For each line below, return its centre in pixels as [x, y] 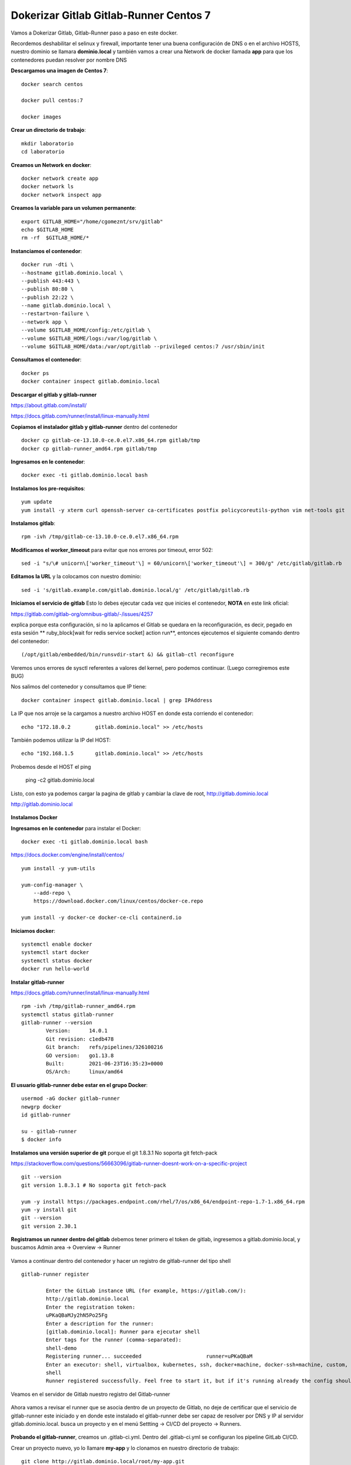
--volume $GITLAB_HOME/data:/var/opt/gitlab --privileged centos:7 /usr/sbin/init [143, 347]
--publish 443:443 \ [51, 281]
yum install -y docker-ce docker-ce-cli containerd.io [101, 918]
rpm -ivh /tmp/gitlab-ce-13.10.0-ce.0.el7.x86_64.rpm [100, 537]
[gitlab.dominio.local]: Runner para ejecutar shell [123, 1331]
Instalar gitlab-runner [37, 982]
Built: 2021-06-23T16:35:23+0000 [104, 1064]
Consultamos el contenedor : [46, 360]
